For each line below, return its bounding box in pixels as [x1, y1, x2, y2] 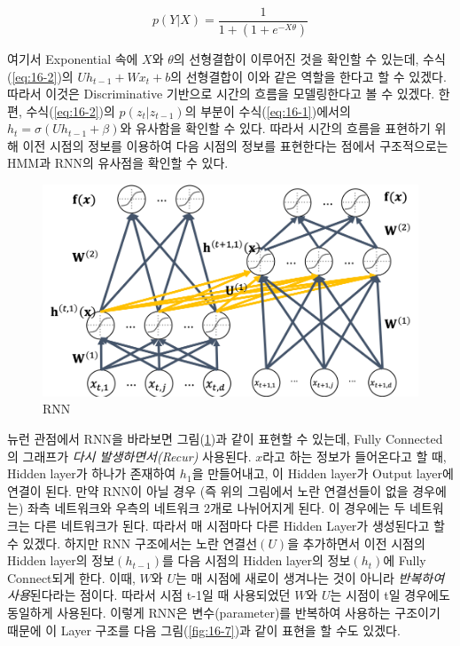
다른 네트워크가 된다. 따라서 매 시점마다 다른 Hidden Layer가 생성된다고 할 [34, 516, 445, 534]
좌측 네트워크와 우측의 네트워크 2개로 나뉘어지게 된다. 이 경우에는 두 [27, 499, 406, 517]
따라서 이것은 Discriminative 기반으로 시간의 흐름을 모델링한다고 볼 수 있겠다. [7, 84, 435, 103]
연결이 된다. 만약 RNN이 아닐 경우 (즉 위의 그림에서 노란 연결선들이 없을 [7, 481, 409, 500]
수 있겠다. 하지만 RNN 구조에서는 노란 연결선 [7, 533, 258, 552]
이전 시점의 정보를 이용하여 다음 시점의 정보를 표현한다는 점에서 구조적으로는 [22, 136, 448, 154]
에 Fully [383, 551, 426, 570]
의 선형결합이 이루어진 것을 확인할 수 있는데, [173, 49, 419, 67]
